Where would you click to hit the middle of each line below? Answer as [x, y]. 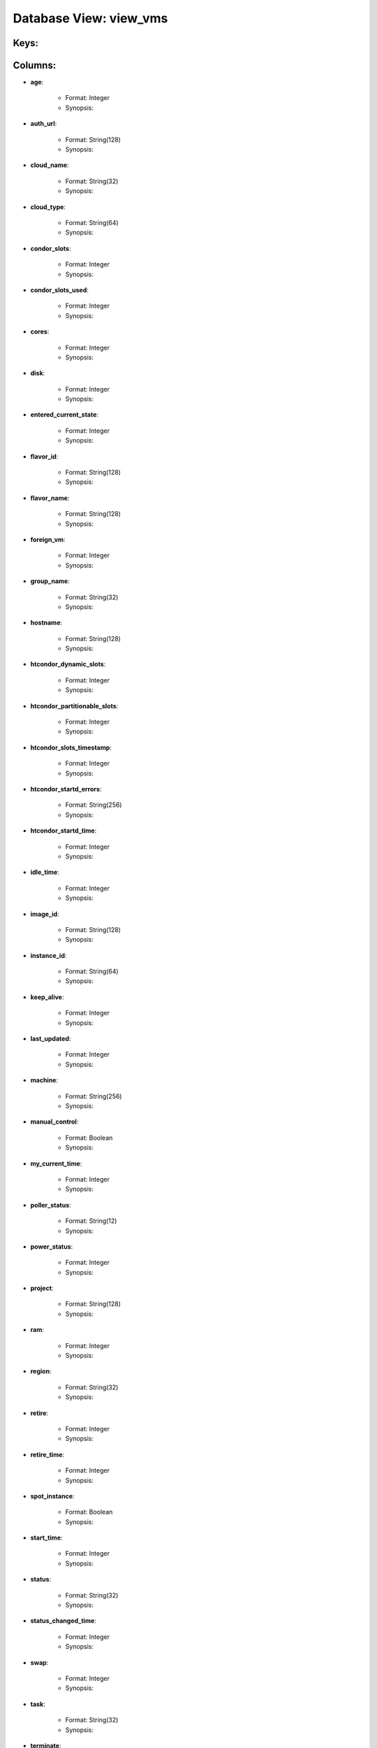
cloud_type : [48, 207]
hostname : [46, 623]
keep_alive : [47, 997]
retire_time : [47, 1454]
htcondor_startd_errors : [66, 789]
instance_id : [49, 955]
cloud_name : [50, 165]
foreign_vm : [48, 539]
